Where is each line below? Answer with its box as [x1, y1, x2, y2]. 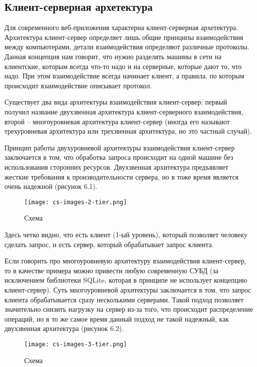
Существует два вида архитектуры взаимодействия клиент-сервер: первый [4, 97, 227, 107]
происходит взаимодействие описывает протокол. [4, 80, 152, 90]
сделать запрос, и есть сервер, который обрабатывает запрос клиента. [4, 239, 214, 249]
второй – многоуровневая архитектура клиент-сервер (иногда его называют [4, 116, 230, 126]
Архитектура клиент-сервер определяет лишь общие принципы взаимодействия [4, 32, 244, 42]
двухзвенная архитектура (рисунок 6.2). [4, 323, 124, 333]
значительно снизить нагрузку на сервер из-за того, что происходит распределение [4, 304, 253, 314]
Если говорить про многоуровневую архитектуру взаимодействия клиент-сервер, [4, 256, 247, 266]
